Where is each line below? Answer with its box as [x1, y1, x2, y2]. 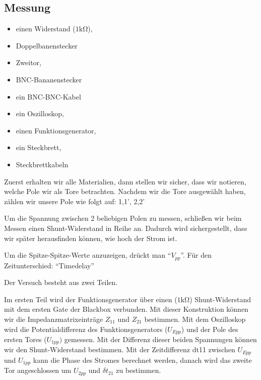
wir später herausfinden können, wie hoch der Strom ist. [4, 232, 177, 243]
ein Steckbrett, [16, 142, 61, 153]
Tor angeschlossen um [4, 365, 72, 375]
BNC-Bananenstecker [16, 74, 82, 84]
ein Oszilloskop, [16, 108, 64, 119]
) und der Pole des [181, 323, 238, 334]
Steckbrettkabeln [16, 159, 69, 169]
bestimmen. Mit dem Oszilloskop [144, 313, 246, 324]
